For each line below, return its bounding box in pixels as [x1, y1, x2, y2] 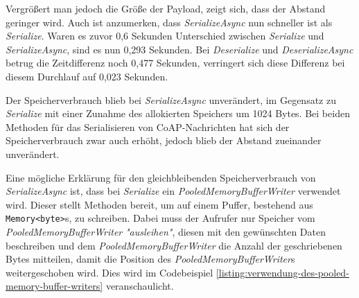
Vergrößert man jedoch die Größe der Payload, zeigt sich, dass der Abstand [6, 1, 326, 15]
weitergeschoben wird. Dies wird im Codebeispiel [6, 265, 213, 279]
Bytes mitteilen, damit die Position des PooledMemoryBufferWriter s [6, 252, 295, 266]
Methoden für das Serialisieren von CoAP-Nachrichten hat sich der [6, 119, 290, 134]
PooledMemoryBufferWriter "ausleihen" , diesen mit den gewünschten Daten [6, 224, 326, 238]
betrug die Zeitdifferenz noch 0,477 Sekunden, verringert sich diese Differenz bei [6, 55, 345, 70]
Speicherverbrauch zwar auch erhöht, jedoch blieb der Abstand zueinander [6, 133, 322, 148]
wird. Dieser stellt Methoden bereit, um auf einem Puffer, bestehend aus [6, 197, 313, 211]
